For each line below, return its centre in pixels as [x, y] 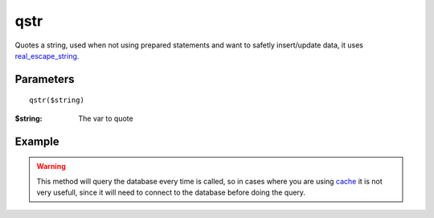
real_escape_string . [47, 56]
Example [37, 141]
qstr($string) [57, 100]
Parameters [45, 79]
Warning [51, 167]
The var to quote [106, 118]
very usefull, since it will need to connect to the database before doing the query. [171, 192]
